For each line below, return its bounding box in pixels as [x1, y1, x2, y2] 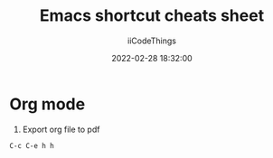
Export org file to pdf [22, 124, 100, 135]
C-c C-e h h [9, 141, 54, 150]
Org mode [9, 94, 86, 114]
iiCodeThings [127, 35, 176, 46]
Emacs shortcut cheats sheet [39, 5, 265, 26]
